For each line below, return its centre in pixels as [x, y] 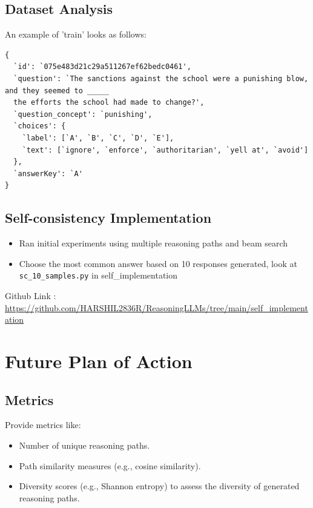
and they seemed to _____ [57, 91]
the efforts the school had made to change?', [109, 103]
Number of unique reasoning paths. [84, 445]
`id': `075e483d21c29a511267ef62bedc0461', [102, 67]
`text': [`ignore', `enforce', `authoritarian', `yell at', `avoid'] [165, 150]
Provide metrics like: [43, 425]
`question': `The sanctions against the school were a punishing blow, [161, 78]
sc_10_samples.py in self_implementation [98, 275]
